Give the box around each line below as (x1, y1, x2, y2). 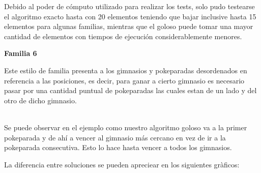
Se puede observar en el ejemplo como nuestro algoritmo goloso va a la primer (4, 122, 247, 132)
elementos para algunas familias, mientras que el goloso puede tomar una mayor (4, 21, 253, 32)
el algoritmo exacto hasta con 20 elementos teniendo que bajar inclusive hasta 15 (4, 11, 256, 21)
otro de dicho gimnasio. (4, 95, 77, 105)
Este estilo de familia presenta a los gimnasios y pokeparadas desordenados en (4, 65, 247, 75)
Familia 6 (4, 48, 37, 59)
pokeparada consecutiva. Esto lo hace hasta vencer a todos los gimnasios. (4, 142, 232, 153)
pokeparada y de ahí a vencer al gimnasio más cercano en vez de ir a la (4, 132, 226, 142)
